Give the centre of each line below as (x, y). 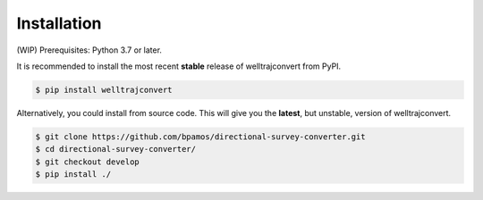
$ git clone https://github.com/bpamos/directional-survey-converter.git (200, 137)
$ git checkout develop (88, 162)
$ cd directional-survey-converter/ (116, 149)
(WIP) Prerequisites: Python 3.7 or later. (89, 50)
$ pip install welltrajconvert (104, 90)
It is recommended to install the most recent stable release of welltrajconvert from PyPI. (179, 66)
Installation (59, 23)
